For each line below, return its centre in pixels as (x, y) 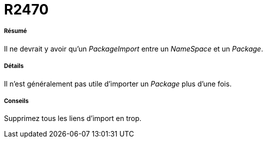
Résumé (15, 31)
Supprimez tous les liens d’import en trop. (73, 118)
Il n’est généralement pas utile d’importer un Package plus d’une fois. (118, 83)
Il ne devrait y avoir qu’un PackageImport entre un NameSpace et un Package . (134, 48)
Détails (14, 66)
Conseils (16, 101)
